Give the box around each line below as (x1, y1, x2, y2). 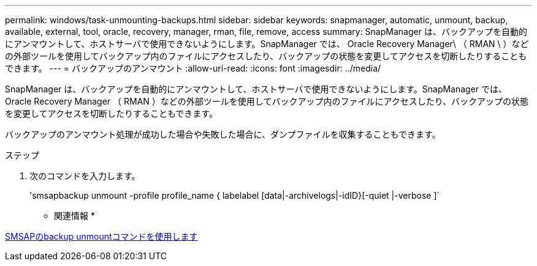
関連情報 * (54, 210, 95, 221)
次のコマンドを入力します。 (29, 171, 140, 181)
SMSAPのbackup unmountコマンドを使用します (5, 231, 198, 242)
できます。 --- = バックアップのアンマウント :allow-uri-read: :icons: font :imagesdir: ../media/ (5, 63, 381, 73)
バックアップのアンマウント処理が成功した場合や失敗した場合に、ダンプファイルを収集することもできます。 (5, 129, 441, 139)
